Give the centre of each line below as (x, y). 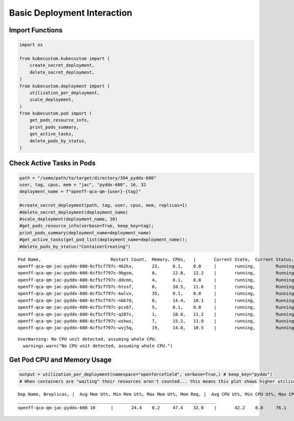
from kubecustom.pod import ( (56, 113)
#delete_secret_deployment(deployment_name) (74, 212)
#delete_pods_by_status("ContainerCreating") (75, 247)
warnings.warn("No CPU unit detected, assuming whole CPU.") (98, 346)
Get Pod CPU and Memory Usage (61, 360)
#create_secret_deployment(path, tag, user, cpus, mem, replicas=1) (103, 205)
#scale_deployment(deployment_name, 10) (68, 219)
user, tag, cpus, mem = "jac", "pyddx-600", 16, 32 (83, 185)
